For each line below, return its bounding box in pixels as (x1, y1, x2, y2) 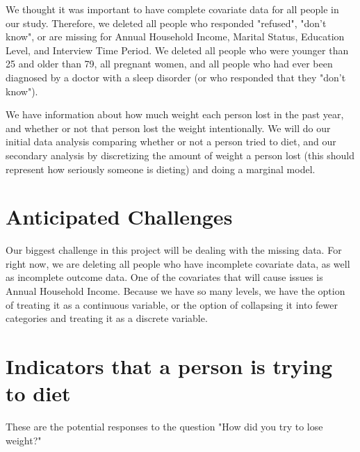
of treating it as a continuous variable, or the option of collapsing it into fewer (6, 297, 338, 312)
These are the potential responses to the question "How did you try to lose (6, 419, 323, 434)
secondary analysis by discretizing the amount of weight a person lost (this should (6, 147, 355, 162)
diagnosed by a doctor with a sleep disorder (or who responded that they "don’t (6, 70, 346, 84)
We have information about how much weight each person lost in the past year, (6, 107, 344, 122)
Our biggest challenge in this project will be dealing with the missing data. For (6, 243, 342, 257)
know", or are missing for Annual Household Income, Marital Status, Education (6, 29, 345, 44)
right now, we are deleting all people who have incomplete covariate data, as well (6, 256, 350, 271)
